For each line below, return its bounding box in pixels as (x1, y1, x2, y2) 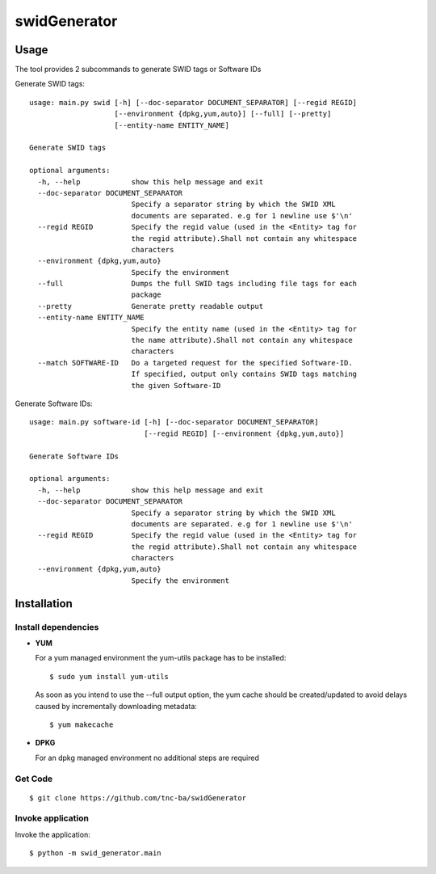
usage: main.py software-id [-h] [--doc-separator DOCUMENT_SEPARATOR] (29, 417, 319, 427)
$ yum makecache (49, 720, 114, 729)
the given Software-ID (131, 381, 221, 390)
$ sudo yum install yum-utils (49, 672, 170, 681)
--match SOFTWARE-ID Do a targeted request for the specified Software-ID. (37, 358, 353, 367)
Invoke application (15, 813, 89, 824)
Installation (15, 597, 73, 610)
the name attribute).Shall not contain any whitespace (131, 336, 353, 345)
